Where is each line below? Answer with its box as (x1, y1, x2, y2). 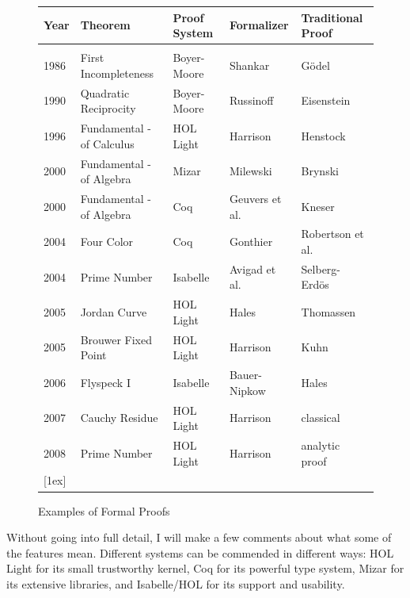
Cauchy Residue (80, 409, 158, 426)
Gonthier (229, 233, 273, 250)
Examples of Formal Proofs (38, 502, 170, 519)
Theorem (80, 17, 131, 33)
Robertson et (301, 225, 364, 242)
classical (301, 409, 340, 426)
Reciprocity (80, 100, 136, 117)
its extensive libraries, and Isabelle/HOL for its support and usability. (6, 575, 345, 592)
